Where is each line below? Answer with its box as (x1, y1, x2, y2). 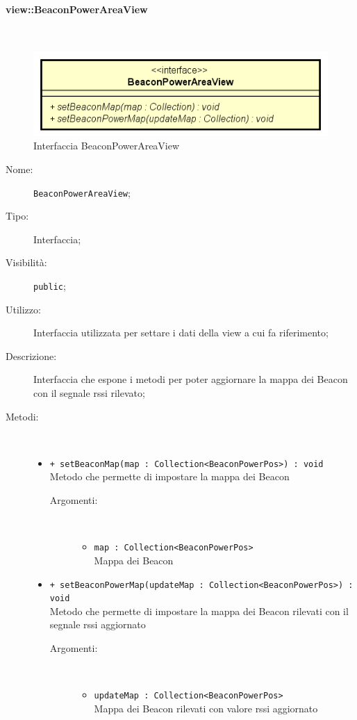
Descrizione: (6, 348, 57, 363)
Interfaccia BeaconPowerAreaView (33, 138, 180, 153)
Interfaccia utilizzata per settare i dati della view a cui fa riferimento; (33, 325, 329, 340)
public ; (33, 279, 66, 293)
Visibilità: (6, 255, 47, 270)
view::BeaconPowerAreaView (6, 1, 148, 16)
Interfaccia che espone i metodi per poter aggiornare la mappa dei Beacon (33, 372, 348, 386)
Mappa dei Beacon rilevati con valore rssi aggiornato (94, 701, 318, 715)
